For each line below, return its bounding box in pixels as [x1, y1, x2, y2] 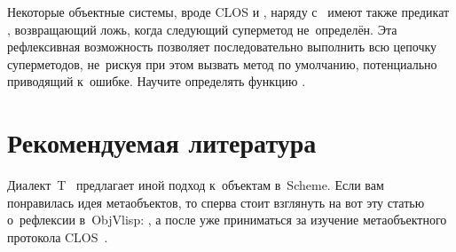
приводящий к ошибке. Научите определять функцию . [7, 72, 306, 91]
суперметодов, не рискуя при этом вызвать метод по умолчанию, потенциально [7, 54, 437, 73]
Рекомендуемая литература [7, 124, 317, 161]
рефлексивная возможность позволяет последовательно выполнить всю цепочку [7, 37, 437, 56]
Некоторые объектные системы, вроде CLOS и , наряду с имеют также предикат [7, 3, 450, 20]
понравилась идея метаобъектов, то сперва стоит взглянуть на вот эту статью [7, 193, 425, 211]
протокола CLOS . [7, 227, 108, 246]
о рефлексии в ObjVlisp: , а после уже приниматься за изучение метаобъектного [7, 210, 447, 229]
